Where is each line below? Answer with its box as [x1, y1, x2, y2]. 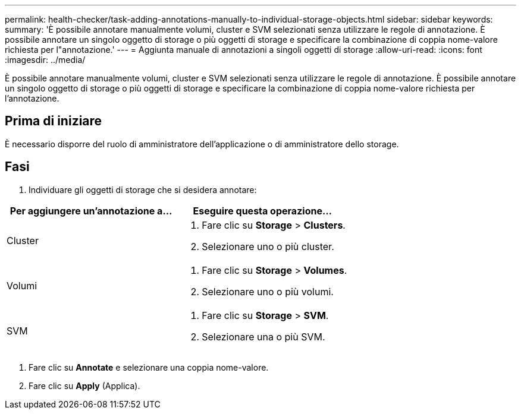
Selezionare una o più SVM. [202, 330, 325, 343]
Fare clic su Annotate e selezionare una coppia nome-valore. [29, 362, 269, 372]
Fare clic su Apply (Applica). [29, 380, 140, 391]
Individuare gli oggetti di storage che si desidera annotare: [29, 184, 257, 195]
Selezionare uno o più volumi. [202, 285, 334, 298]
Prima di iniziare [5, 113, 102, 129]
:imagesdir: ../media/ [5, 55, 86, 65]
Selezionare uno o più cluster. [202, 240, 334, 252]
